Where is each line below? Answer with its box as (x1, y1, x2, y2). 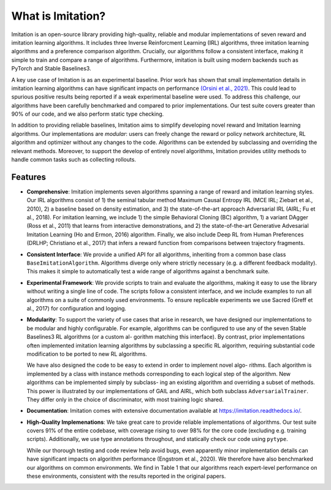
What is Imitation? (11, 9, 106, 23)
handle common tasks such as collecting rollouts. (11, 156, 136, 164)
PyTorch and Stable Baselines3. (11, 65, 91, 72)
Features (11, 171, 46, 182)
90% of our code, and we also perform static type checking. (11, 110, 164, 118)
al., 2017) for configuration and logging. (26, 305, 127, 312)
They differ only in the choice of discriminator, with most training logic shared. (26, 396, 224, 403)
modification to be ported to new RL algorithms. (26, 350, 147, 358)
